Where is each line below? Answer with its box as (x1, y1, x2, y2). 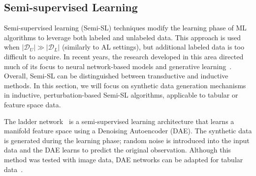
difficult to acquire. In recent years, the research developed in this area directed (4, 51, 244, 61)
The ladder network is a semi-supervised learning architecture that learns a (4, 116, 234, 126)
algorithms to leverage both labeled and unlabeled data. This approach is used (4, 32, 241, 42)
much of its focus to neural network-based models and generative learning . (4, 61, 232, 71)
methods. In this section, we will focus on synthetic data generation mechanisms (4, 80, 246, 90)
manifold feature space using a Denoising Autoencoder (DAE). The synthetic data (4, 126, 252, 136)
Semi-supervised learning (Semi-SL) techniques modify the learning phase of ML (4, 23, 247, 33)
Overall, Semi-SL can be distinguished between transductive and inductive (4, 71, 228, 81)
